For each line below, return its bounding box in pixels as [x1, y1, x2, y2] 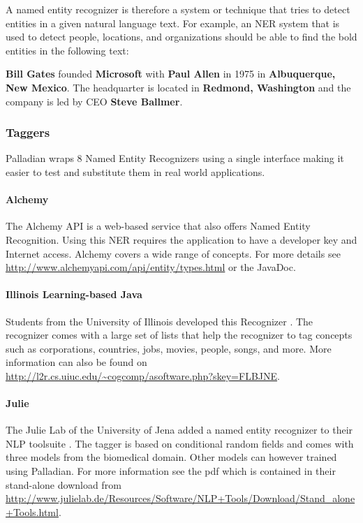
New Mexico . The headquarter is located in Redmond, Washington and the [6, 80, 351, 94]
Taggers [6, 124, 50, 141]
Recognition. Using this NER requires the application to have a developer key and [6, 232, 357, 246]
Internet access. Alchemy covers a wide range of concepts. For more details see [6, 246, 341, 260]
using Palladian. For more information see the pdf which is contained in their [6, 464, 336, 478]
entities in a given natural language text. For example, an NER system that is [6, 15, 340, 30]
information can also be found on [6, 355, 147, 369]
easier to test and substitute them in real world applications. [6, 164, 265, 179]
